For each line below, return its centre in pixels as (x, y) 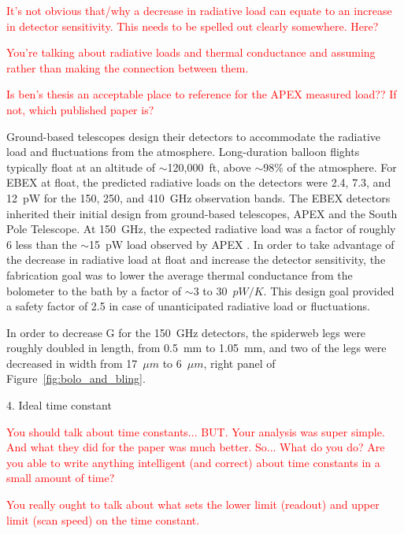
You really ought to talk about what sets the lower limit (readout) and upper (193, 504)
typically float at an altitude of (81, 167)
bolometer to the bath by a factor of (94, 290)
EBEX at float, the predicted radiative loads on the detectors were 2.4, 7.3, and (199, 182)
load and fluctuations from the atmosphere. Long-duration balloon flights (183, 152)
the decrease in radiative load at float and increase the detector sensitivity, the (196, 260)
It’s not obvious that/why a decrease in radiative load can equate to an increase (199, 10)
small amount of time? (61, 478)
